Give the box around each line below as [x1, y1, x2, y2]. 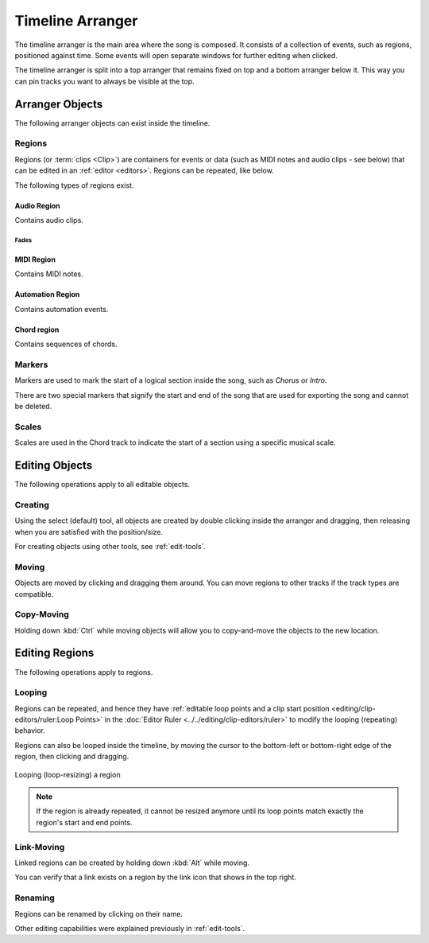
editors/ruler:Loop [14, 715, 75, 724]
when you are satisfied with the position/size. [14, 527, 163, 536]
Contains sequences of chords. [14, 339, 118, 349]
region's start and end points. [36, 817, 133, 827]
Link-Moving [14, 841, 65, 852]
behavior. [14, 726, 45, 735]
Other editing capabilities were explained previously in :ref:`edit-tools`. [14, 923, 245, 933]
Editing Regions [14, 646, 95, 660]
